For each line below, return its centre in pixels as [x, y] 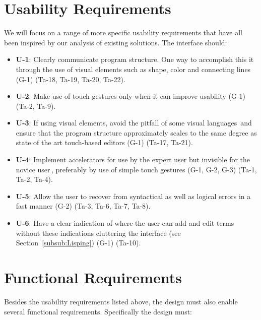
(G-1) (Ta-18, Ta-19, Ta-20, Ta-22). [71, 79]
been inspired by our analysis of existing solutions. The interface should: [116, 42]
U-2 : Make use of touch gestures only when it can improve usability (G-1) [131, 96]
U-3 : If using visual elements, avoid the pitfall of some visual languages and [134, 123]
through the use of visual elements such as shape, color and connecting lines [133, 69]
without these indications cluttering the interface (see [98, 233]
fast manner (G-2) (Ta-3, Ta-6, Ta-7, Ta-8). [83, 206]
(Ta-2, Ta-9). [36, 106]
